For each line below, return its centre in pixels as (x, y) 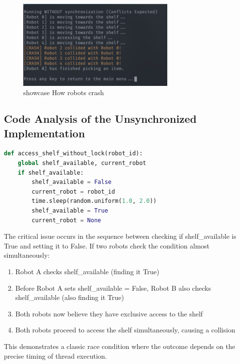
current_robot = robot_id (73, 191)
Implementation (45, 133)
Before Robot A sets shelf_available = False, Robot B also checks (113, 288)
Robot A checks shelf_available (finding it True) (87, 271)
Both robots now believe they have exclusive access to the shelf (109, 313)
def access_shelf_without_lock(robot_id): (73, 154)
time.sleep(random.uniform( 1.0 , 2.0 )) (94, 201)
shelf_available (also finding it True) (70, 297)
